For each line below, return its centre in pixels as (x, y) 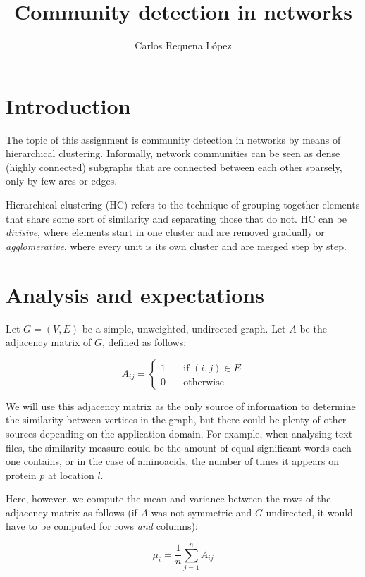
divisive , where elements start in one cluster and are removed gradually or (165, 232)
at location (71, 474)
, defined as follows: (144, 342)
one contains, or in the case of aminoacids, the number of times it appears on (172, 461)
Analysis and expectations (135, 294)
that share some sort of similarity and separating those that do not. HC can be (176, 218)
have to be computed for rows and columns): (102, 526)
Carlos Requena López (183, 45)
